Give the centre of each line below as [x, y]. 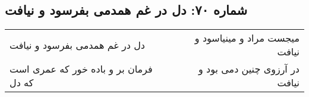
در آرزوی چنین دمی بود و [249, 69]
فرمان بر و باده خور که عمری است [81, 69]
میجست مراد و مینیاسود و [247, 38]
